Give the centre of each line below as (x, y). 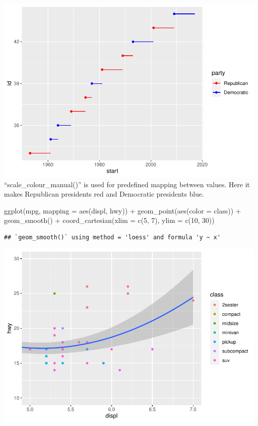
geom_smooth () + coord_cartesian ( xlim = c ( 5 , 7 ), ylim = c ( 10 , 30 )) (109, 220)
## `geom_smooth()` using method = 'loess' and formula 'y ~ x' (112, 237)
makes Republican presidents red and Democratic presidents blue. (104, 194)
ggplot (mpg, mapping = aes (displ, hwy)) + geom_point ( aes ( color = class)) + (123, 210)
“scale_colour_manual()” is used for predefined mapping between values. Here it (127, 184)
